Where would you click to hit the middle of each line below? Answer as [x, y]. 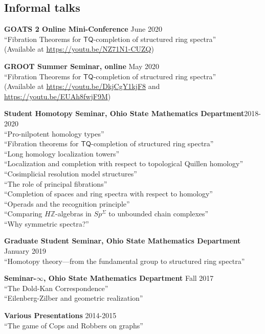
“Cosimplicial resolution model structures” [71, 173]
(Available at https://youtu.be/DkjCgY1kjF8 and [82, 86]
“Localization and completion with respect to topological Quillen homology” [124, 163]
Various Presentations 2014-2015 [60, 315]
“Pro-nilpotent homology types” [54, 133]
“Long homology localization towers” [62, 153]
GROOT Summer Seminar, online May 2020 [82, 66]
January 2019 [25, 251]
